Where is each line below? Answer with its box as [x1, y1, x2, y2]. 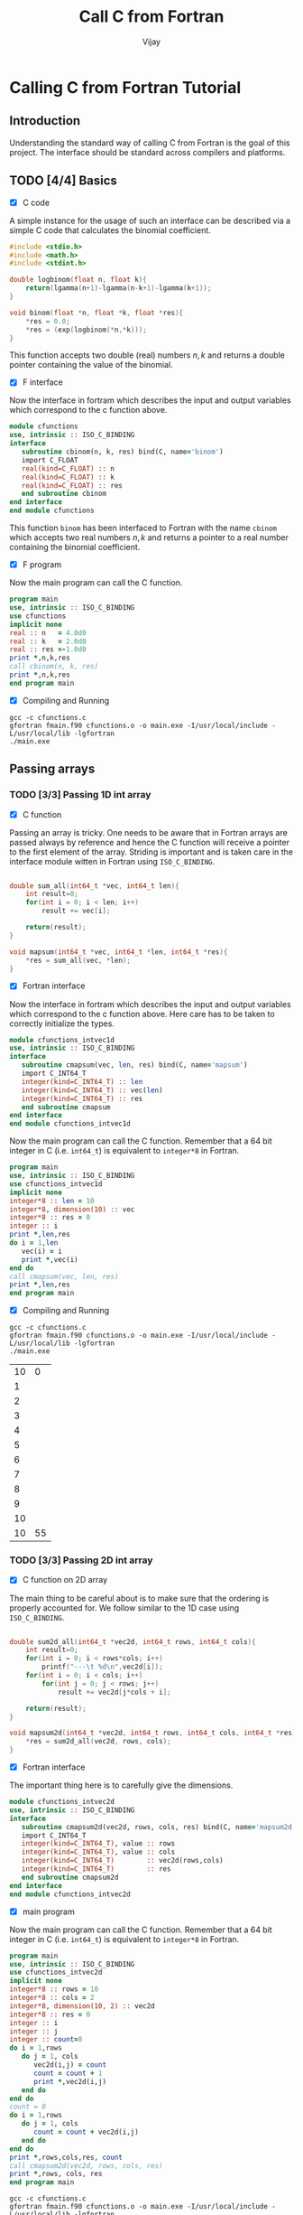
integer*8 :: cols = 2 [9, 1994, 95, 2003]
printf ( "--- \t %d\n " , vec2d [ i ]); [41, 1662, 164, 1672]
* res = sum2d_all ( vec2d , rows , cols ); [25, 1737, 171, 1746]
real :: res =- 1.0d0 [9, 645, 87, 654]
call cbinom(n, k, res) [9, 662, 99, 671]
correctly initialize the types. [9, 1018, 115, 1029]
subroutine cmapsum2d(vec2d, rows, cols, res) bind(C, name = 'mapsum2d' [21, 1822, 297, 1831]
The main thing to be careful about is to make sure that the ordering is [9, 1593, 269, 1603]
